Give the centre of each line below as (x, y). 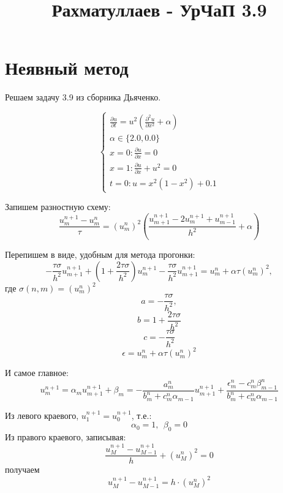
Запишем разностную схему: (58, 207)
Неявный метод (67, 68)
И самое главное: (37, 373)
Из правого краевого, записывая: (66, 437)
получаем (22, 469)
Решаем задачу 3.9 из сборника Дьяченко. (83, 97)
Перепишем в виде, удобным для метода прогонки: (100, 254)
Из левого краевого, (42, 415)
